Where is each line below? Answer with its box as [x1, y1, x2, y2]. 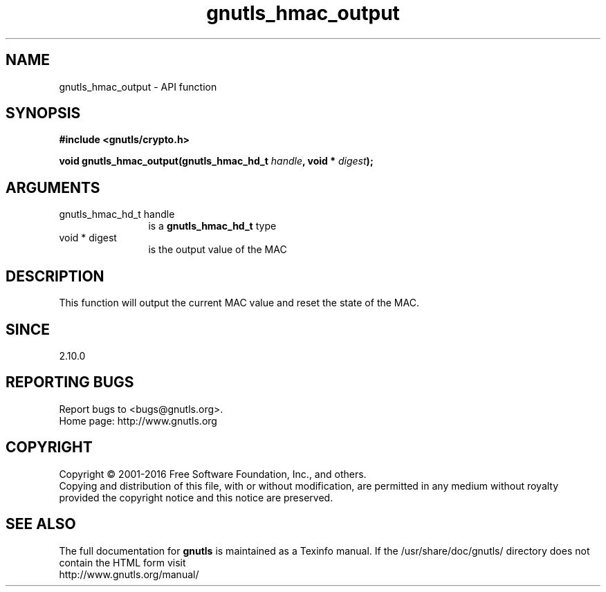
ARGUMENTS [6, 178, 100, 196]
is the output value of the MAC [148, 243, 287, 256]
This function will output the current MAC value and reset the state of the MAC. [59, 297, 419, 309]
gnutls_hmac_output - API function [59, 80, 217, 93]
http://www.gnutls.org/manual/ [59, 568, 199, 580]
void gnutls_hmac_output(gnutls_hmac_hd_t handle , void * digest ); [59, 155, 374, 167]
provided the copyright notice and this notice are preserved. [59, 491, 333, 503]
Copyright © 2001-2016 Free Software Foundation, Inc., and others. [59, 468, 367, 480]
